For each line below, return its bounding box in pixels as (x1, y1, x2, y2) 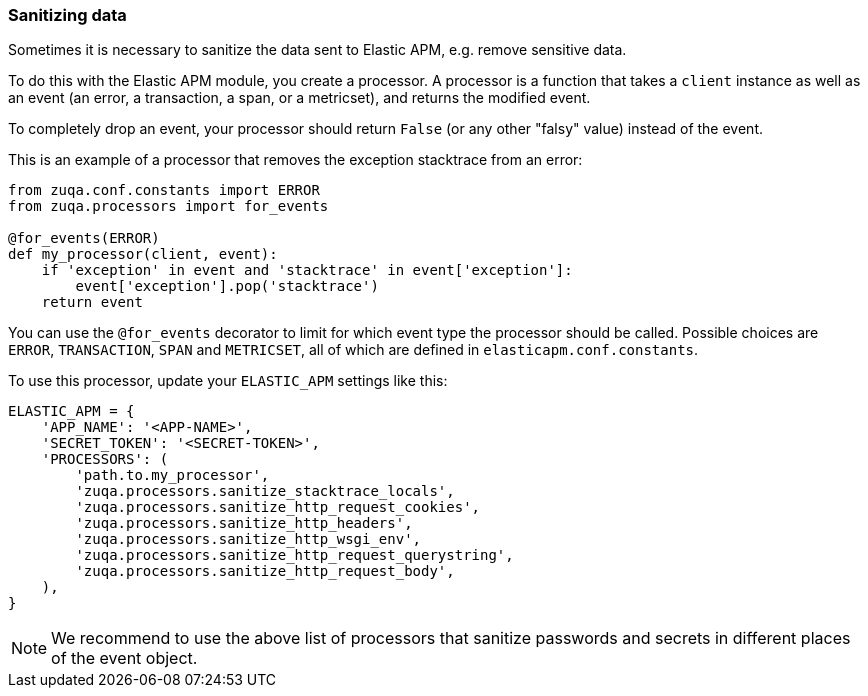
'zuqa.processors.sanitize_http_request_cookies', (75, 499, 481, 516)
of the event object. (51, 648, 198, 669)
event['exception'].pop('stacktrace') (75, 278, 379, 295)
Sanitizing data (8, 5, 127, 25)
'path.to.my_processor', (75, 467, 270, 484)
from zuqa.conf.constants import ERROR (8, 182, 320, 199)
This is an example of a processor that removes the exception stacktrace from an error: (8, 151, 583, 169)
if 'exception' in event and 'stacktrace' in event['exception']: (41, 262, 573, 279)
